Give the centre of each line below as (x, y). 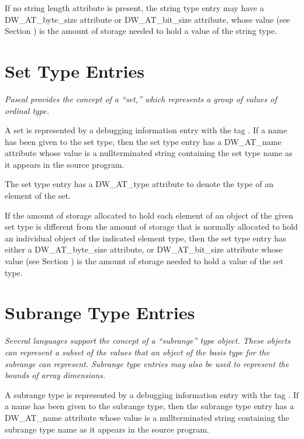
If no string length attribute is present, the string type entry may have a (134, 8)
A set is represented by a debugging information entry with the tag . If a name (146, 130)
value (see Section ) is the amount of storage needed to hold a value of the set (144, 261)
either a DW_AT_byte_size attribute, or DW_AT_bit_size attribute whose (144, 249)
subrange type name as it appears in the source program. (107, 429)
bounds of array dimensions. (55, 375)
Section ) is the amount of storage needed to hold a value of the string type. (141, 31)
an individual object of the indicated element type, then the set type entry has (146, 238)
